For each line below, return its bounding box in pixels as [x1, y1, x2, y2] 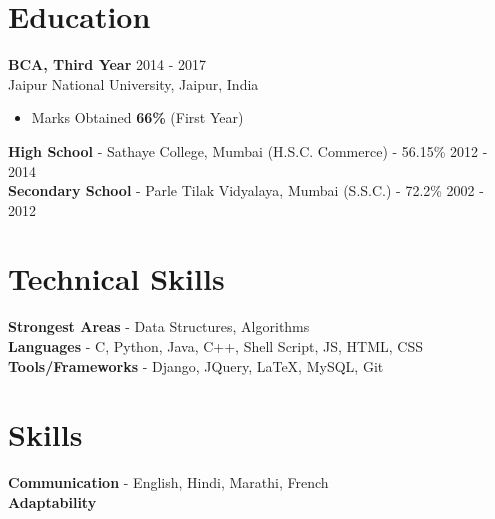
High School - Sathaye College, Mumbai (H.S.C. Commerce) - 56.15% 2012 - [8, 140, 488, 161]
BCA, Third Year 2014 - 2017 [8, 54, 206, 75]
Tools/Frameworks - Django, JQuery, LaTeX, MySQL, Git [8, 355, 384, 376]
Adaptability [8, 491, 97, 512]
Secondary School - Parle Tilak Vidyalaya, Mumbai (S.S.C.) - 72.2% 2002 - [8, 180, 484, 201]
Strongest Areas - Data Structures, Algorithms [8, 316, 310, 337]
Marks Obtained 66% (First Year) [31, 107, 244, 128]
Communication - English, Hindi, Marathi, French [8, 472, 329, 493]
